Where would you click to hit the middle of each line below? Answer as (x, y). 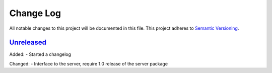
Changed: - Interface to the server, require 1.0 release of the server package (89, 63)
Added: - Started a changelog (40, 54)
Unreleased (28, 43)
